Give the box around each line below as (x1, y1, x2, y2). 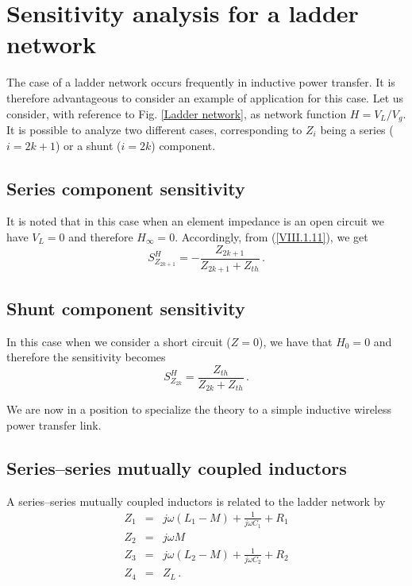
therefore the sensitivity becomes (6, 349, 166, 365)
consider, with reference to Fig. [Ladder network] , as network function (6, 105, 347, 121)
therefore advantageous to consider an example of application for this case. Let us (6, 89, 404, 106)
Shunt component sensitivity (6, 295, 245, 320)
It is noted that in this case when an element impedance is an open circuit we (6, 213, 384, 229)
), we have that (258, 333, 333, 349)
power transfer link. (6, 416, 102, 433)
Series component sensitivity (6, 175, 245, 200)
